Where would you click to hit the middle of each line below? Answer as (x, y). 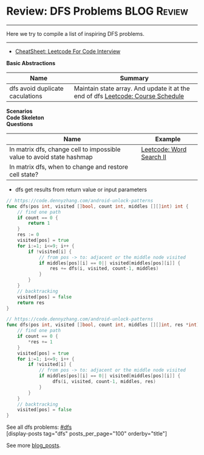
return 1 (39, 224)
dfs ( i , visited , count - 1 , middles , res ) (104, 382)
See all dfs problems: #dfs (39, 427)
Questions (20, 124)
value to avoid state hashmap (51, 157)
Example (168, 139)
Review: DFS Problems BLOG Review (97, 11)
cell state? (24, 174)
